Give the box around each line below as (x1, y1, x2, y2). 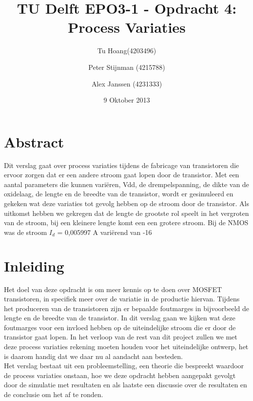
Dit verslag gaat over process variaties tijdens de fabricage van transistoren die (4, 160, 239, 170)
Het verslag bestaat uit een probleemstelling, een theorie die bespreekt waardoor (4, 360, 244, 371)
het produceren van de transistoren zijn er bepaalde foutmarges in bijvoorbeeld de (4, 303, 249, 313)
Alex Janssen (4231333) (91, 78, 162, 88)
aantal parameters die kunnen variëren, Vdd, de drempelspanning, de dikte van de (4, 179, 249, 189)
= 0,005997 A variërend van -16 (57, 227, 152, 237)
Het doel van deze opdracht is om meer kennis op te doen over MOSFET (4, 284, 222, 294)
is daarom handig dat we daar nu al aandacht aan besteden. (4, 351, 183, 361)
